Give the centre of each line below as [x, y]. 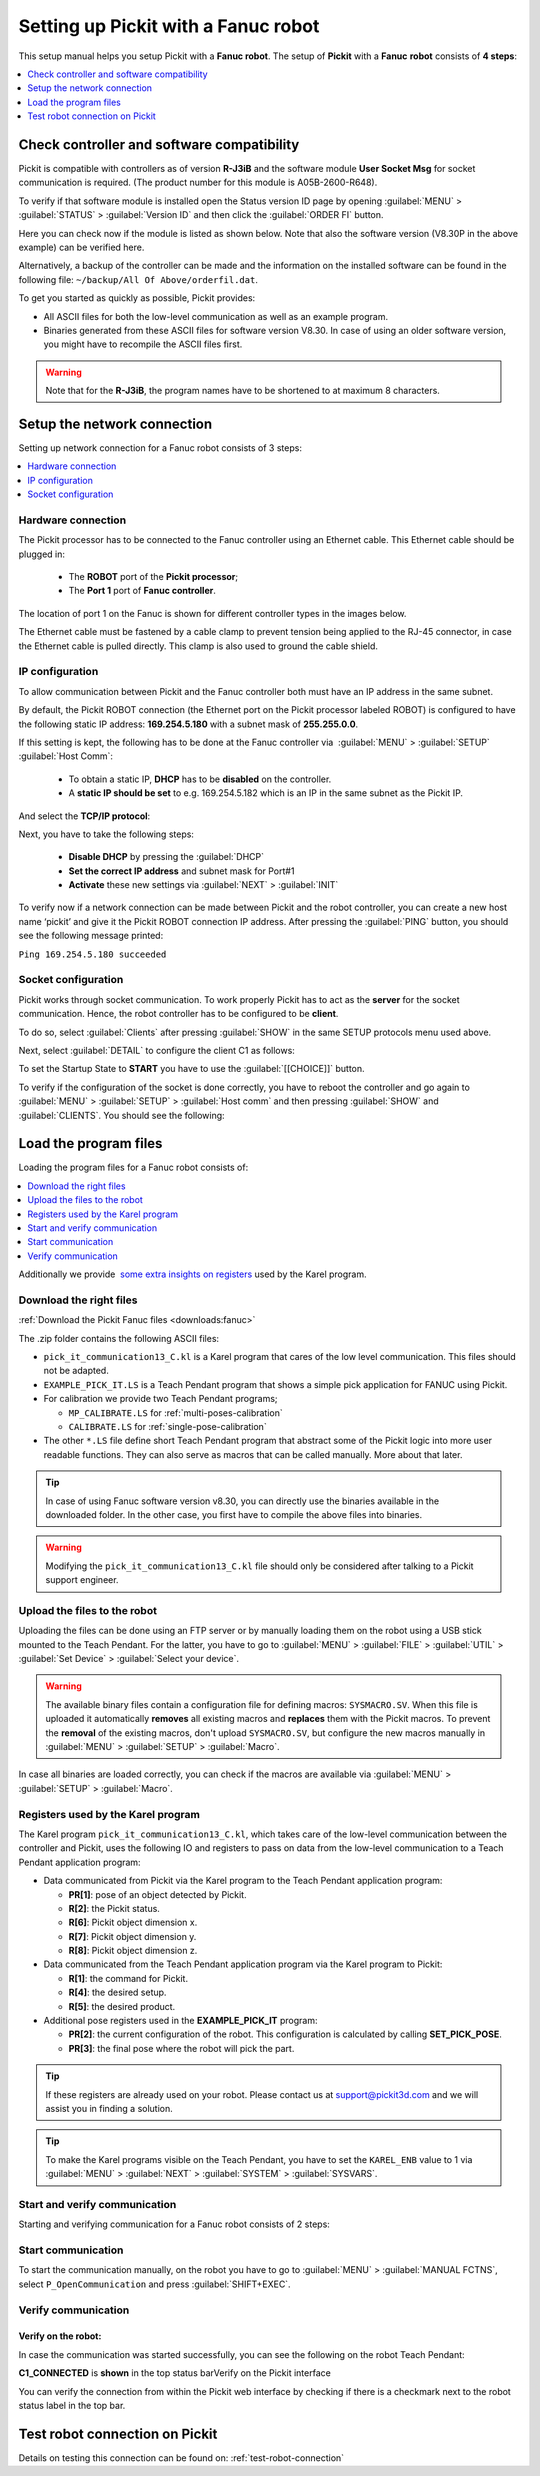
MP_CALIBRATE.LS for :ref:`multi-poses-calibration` [176, 1412]
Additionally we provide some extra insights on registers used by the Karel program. [192, 1274]
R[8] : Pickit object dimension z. [133, 1951]
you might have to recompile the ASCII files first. [143, 344]
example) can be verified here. [81, 247]
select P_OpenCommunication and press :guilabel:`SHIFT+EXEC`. [154, 2284]
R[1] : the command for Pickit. [128, 1978]
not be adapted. [76, 1371]
